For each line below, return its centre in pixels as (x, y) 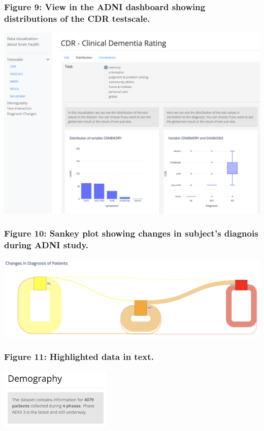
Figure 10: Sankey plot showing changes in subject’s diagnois (131, 233)
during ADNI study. (46, 245)
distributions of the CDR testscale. (77, 18)
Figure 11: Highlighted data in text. (79, 357)
